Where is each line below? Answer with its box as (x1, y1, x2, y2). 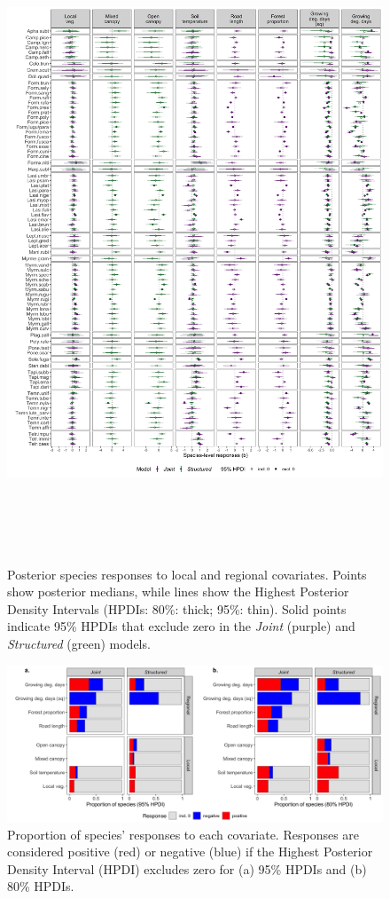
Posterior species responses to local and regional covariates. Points (7, 564, 367, 583)
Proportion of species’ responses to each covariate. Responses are (7, 824, 360, 843)
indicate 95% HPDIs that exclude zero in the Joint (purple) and (7, 617, 355, 635)
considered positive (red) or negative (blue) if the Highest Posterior (7, 842, 373, 861)
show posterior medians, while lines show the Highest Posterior (7, 582, 349, 601)
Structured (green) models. (7, 634, 151, 652)
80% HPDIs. (7, 877, 74, 895)
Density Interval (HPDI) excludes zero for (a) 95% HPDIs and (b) (7, 859, 367, 878)
